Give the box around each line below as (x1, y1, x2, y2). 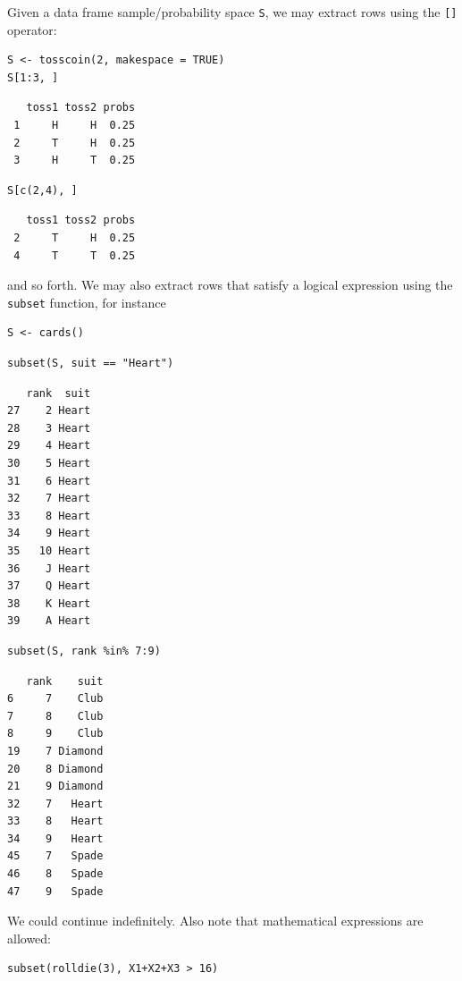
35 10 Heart (7, 544, 91, 557)
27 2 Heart (7, 404, 91, 418)
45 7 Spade (7, 850, 104, 863)
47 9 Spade (7, 884, 104, 898)
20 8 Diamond (7, 762, 104, 775)
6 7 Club (7, 692, 104, 706)
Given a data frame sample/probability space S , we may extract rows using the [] (7, 3, 458, 21)
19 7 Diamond (7, 744, 104, 757)
